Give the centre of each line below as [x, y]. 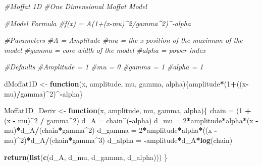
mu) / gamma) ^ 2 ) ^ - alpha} [44, 93]
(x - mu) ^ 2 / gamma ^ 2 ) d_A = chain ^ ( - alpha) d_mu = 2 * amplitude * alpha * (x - [131, 120]
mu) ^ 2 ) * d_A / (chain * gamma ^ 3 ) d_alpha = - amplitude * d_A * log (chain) [118, 140]
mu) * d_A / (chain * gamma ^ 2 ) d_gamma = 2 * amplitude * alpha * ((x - [111, 130]
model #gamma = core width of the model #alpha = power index [105, 50]
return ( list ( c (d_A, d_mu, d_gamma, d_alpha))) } [86, 157]
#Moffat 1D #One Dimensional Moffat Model [76, 6]
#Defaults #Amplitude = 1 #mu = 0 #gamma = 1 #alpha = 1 [104, 67]
